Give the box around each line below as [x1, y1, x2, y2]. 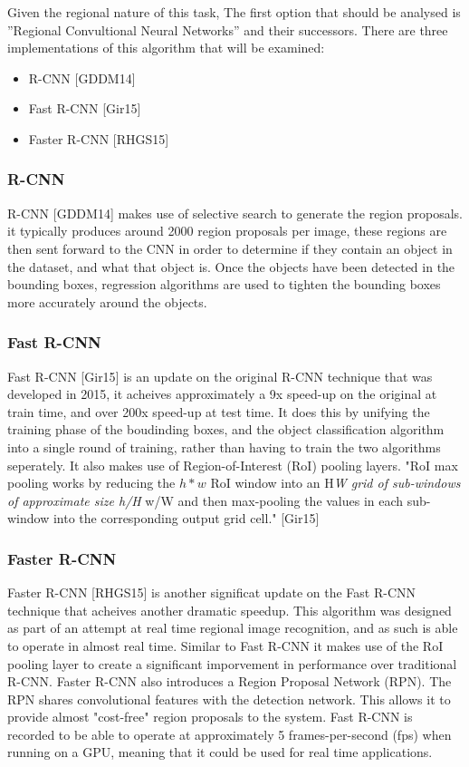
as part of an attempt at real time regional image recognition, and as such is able [7, 618, 458, 637]
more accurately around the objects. [7, 292, 207, 311]
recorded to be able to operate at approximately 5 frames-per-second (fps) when [7, 724, 452, 743]
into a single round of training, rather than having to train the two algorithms [7, 437, 441, 456]
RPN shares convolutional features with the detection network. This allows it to [7, 689, 451, 708]
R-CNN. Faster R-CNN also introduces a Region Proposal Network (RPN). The [7, 672, 452, 691]
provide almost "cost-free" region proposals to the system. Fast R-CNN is [7, 707, 413, 726]
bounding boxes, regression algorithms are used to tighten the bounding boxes [7, 275, 441, 294]
